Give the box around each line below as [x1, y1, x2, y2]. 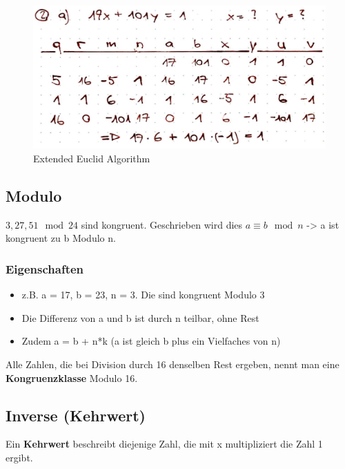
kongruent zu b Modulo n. [6, 231, 116, 245]
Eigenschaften [6, 260, 84, 277]
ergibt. [6, 450, 33, 464]
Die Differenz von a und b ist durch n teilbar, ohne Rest [21, 310, 259, 325]
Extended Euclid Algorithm [33, 151, 150, 166]
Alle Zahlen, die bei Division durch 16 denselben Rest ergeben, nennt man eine [6, 357, 339, 372]
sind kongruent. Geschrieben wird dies [81, 217, 243, 231]
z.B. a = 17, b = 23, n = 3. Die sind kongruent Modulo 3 [21, 287, 265, 302]
